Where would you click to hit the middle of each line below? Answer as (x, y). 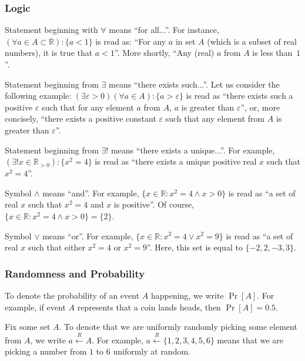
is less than (272, 53)
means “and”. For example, (91, 193)
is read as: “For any (131, 41)
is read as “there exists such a (239, 96)
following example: (38, 96)
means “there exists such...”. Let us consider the (194, 84)
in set (185, 41)
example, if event (35, 307)
